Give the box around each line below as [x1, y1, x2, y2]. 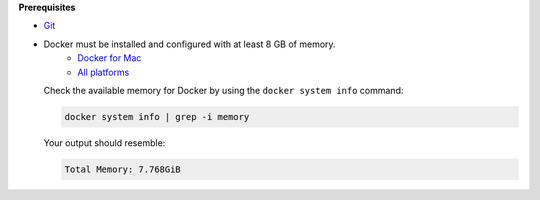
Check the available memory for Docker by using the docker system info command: [43, 84, 404, 96]
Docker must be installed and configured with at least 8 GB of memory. [43, 38, 336, 50]
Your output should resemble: [43, 136, 166, 149]
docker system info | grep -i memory [64, 111, 250, 122]
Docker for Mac [77, 52, 142, 64]
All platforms [77, 66, 130, 78]
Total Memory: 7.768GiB [64, 163, 182, 175]
